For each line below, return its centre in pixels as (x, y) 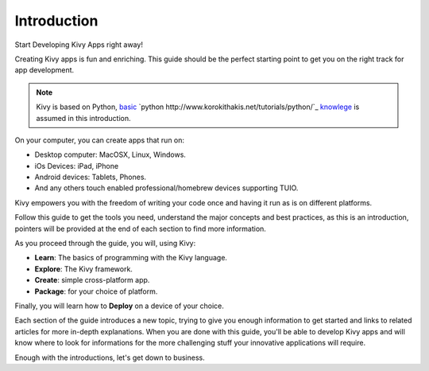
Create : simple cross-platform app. (92, 280)
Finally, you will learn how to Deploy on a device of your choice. (119, 306)
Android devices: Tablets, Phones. (91, 177)
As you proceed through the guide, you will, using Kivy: (105, 244)
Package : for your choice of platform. (96, 291)
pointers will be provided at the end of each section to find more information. (140, 228)
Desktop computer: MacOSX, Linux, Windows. (110, 154)
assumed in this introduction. (83, 118)
